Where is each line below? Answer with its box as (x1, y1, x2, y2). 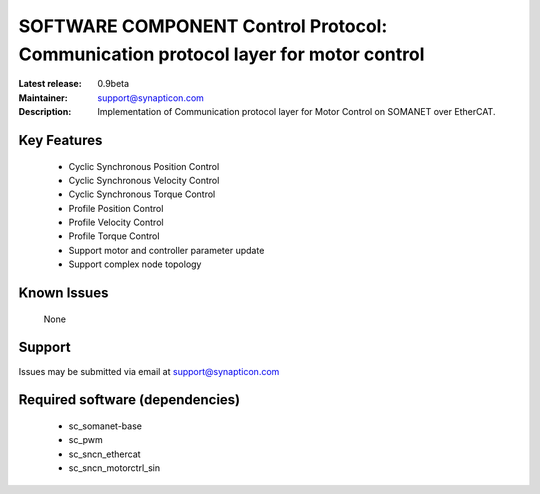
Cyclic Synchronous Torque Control (68, 188, 216, 200)
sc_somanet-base (68, 420, 142, 432)
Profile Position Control (68, 202, 164, 214)
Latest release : (18, 78, 82, 90)
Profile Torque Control (68, 230, 160, 242)
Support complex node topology (68, 258, 202, 270)
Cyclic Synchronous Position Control (68, 160, 220, 172)
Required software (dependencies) (18, 391, 241, 409)
